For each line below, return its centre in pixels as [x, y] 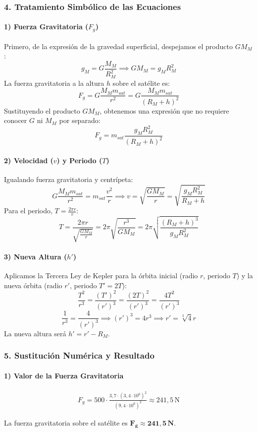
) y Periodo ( [79, 160]
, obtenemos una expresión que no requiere [164, 110]
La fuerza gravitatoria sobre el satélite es [66, 422]
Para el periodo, [28, 211]
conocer [16, 120]
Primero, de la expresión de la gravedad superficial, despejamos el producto [118, 46]
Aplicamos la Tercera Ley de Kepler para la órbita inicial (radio [101, 276]
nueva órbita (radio [33, 285]
